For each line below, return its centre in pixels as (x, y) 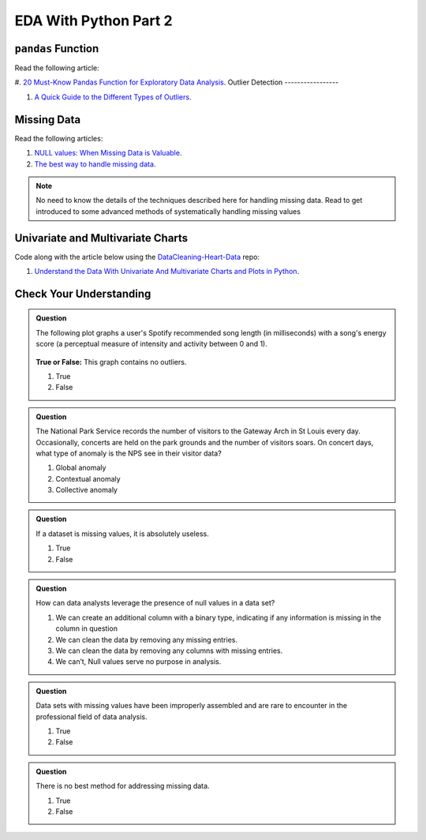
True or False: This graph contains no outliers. (111, 362)
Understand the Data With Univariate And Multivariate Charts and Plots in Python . (167, 271)
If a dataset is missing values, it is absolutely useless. (122, 534)
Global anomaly (81, 468)
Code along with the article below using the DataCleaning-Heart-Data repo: (137, 257)
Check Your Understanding (83, 293)
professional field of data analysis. (92, 716)
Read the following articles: (59, 138)
